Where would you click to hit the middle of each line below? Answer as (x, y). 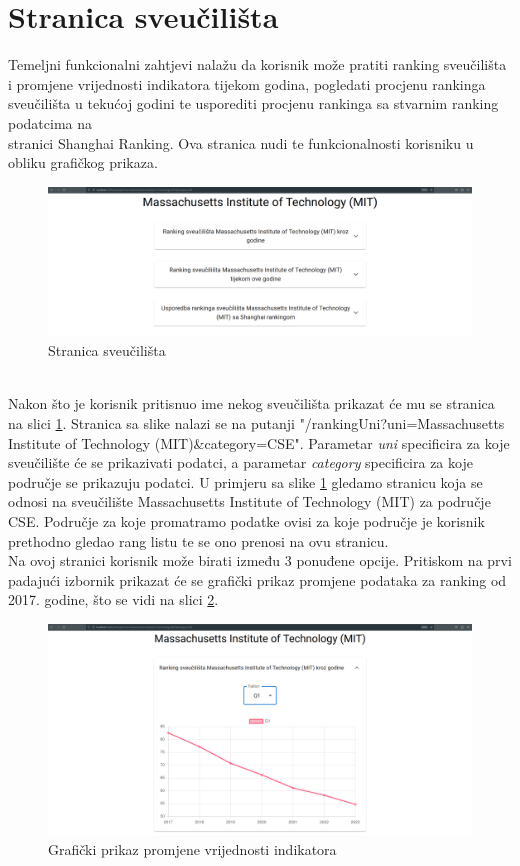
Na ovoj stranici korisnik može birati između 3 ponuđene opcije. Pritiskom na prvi (260, 560)
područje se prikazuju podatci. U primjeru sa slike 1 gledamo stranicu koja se (245, 481)
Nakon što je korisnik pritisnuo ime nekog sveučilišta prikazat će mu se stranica (251, 403)
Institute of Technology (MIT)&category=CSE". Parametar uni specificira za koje (259, 442)
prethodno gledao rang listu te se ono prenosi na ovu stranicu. (198, 540)
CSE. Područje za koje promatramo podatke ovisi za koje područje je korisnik (246, 520)
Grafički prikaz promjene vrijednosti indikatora (192, 848)
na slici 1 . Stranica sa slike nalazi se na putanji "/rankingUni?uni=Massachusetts (256, 422)
